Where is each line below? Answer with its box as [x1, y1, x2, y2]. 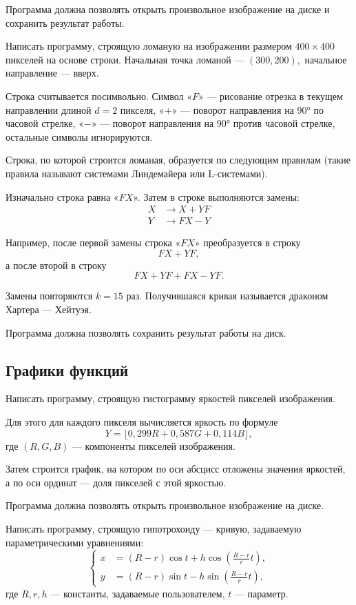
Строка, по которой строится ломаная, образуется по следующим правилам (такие [6, 152, 350, 167]
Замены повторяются [6, 288, 93, 303]
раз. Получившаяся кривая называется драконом [126, 288, 328, 303]
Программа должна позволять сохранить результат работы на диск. [6, 325, 286, 339]
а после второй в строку [6, 257, 107, 272]
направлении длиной [6, 102, 92, 117]
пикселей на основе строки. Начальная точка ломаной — [6, 52, 244, 66]
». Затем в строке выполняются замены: [133, 189, 300, 204]
